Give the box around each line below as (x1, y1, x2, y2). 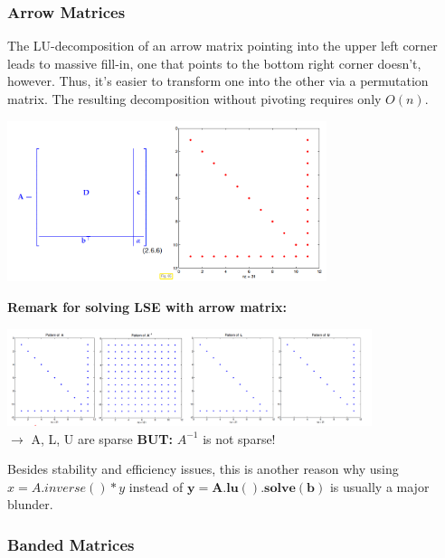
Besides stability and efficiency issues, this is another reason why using (7, 459, 399, 478)
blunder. (7, 495, 53, 514)
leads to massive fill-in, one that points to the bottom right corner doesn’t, (7, 53, 421, 72)
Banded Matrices (7, 533, 135, 555)
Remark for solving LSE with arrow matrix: (7, 297, 287, 316)
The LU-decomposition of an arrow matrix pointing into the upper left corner (7, 36, 438, 55)
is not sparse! (203, 429, 276, 448)
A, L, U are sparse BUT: (31, 429, 173, 448)
